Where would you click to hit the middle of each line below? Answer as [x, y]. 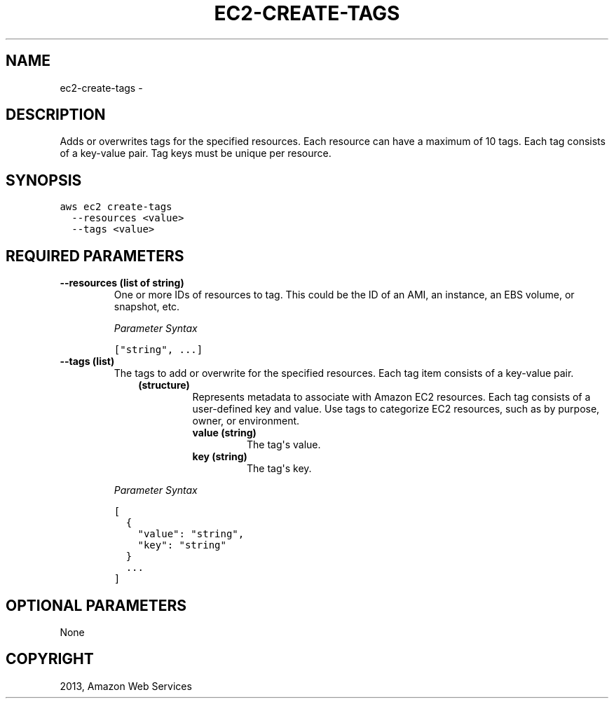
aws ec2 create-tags [116, 207]
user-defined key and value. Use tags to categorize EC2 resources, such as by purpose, [396, 409]
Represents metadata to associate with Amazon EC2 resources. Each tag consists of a [391, 397]
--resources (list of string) [122, 283]
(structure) [164, 385]
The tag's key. [279, 469]
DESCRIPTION [56, 115]
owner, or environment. [246, 421]
